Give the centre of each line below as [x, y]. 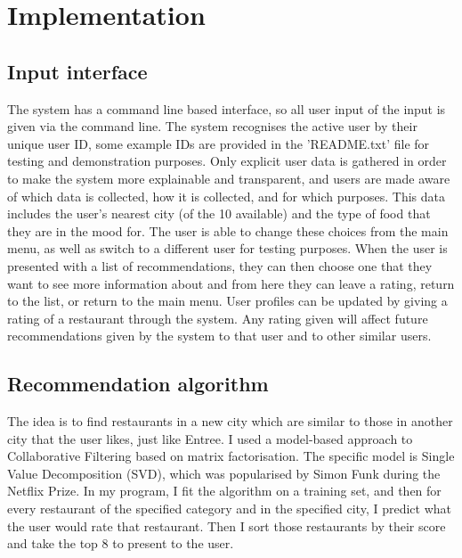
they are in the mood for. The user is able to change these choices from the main [228, 230]
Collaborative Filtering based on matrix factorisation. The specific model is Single [231, 456]
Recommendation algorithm [138, 384]
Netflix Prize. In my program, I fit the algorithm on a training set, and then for [224, 491]
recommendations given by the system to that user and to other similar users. [219, 336]
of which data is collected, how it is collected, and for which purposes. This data [226, 196]
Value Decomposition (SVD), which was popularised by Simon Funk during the [224, 473]
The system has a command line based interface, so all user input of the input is [227, 108]
